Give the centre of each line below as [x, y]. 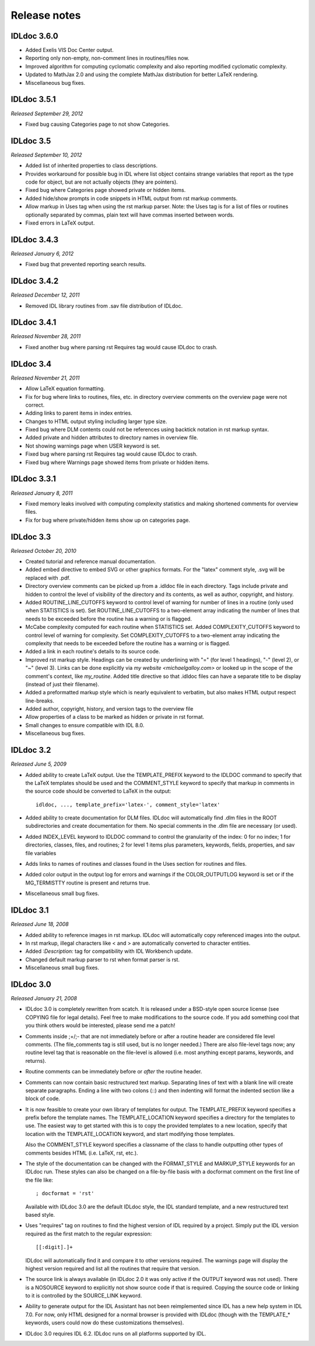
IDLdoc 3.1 [30, 910]
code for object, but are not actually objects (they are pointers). [101, 182]
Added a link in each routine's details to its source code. [93, 652]
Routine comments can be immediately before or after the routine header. [114, 1072]
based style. [40, 1214]
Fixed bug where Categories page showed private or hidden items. [106, 190]
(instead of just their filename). [62, 684]
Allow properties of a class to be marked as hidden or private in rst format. [115, 717]
